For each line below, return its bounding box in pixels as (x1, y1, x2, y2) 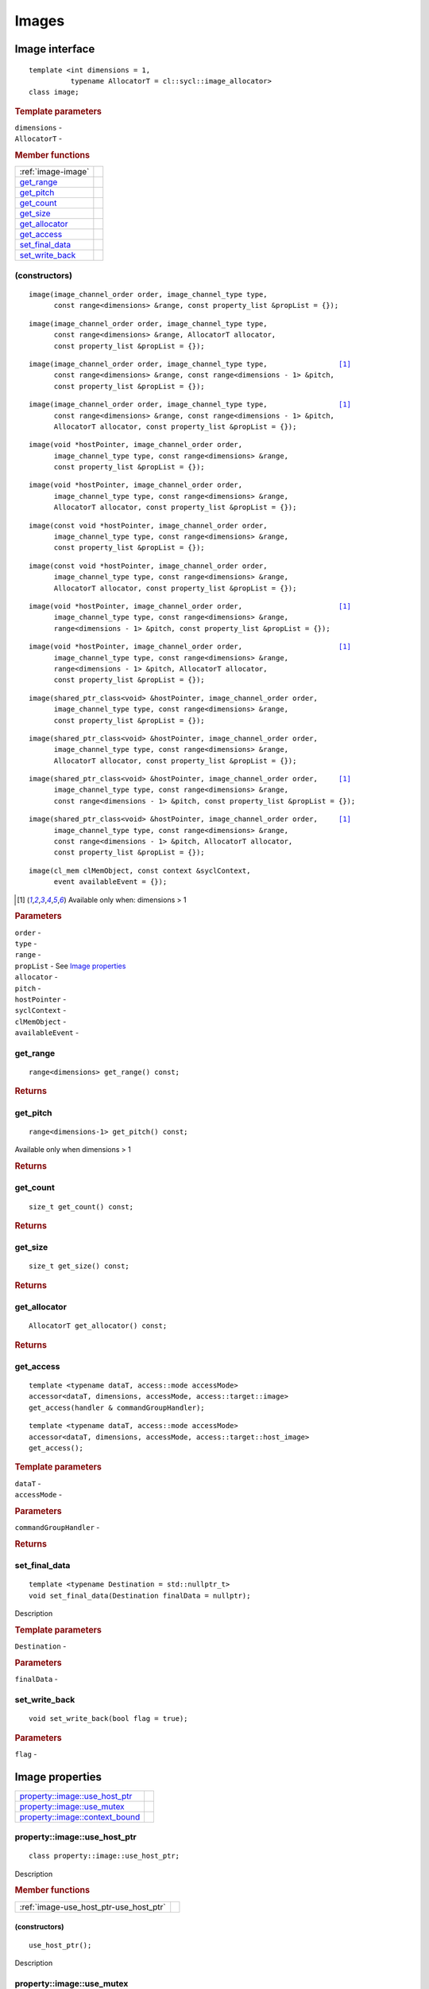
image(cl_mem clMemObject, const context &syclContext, (29, 866, 251, 875)
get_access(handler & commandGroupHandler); (29, 1403, 206, 1412)
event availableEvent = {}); (53, 878, 168, 886)
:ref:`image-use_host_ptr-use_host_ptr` (19, 1901, 166, 1913)
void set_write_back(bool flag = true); (29, 1715, 188, 1723)
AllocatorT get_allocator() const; (29, 1321, 168, 1330)
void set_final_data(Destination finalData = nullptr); (29, 1591, 251, 1600)
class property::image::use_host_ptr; (29, 1851, 180, 1861)
